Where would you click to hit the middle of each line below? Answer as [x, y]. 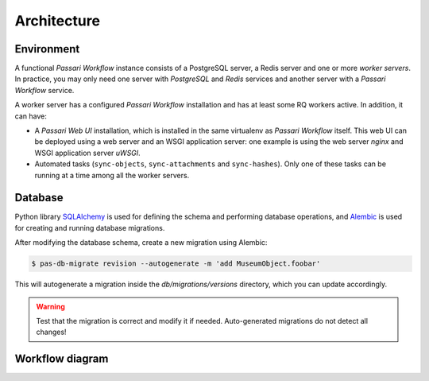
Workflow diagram [62, 359]
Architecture [58, 21]
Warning [50, 306]
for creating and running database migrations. [90, 227]
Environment [47, 49]
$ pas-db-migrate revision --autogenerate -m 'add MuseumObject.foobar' [176, 264]
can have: [31, 116]
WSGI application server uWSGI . [87, 153]
